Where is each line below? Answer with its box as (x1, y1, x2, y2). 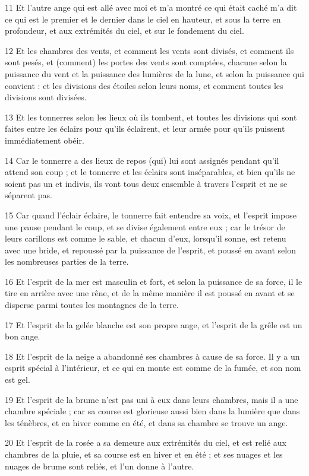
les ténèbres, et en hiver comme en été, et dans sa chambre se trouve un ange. (5, 416, 288, 429)
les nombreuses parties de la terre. (5, 255, 129, 268)
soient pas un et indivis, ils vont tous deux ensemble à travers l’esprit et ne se (5, 177, 288, 189)
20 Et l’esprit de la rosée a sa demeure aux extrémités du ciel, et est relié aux (5, 436, 286, 449)
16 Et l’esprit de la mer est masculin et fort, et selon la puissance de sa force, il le (5, 275, 302, 287)
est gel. (5, 373, 30, 386)
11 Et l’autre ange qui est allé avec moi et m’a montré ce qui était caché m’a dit (5, 1, 297, 13)
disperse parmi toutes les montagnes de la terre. (5, 299, 179, 311)
